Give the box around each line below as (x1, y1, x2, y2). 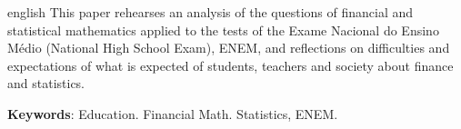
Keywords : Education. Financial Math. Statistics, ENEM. (7, 104, 338, 123)
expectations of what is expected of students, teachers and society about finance (7, 55, 454, 74)
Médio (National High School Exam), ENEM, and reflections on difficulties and (7, 38, 450, 57)
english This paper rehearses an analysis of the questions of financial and (7, 3, 414, 21)
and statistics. (7, 74, 85, 93)
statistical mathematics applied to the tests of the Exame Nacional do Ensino (7, 20, 439, 39)
